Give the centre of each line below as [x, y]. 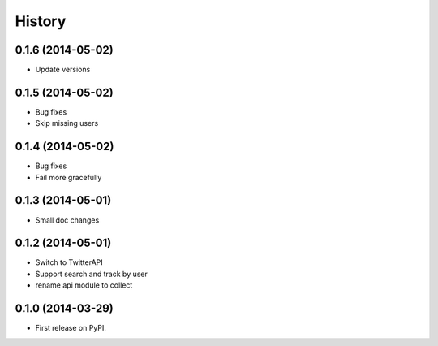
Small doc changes [67, 220]
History [41, 21]
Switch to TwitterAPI [69, 262]
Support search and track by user [91, 274]
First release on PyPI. [71, 328]
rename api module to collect [84, 285]
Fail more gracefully [69, 177]
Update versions [63, 70]
